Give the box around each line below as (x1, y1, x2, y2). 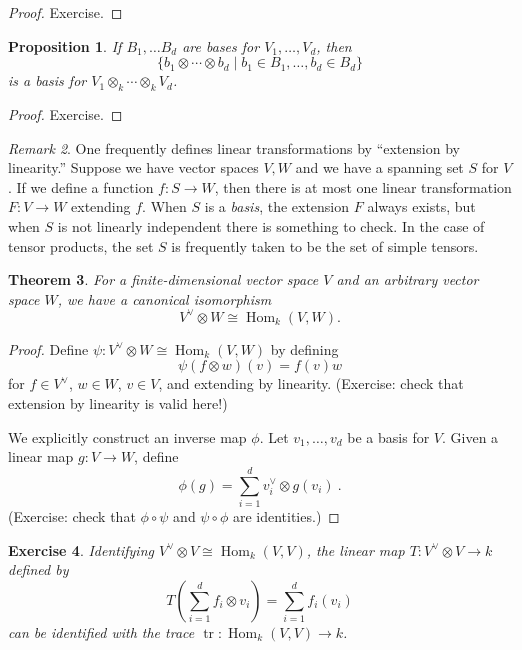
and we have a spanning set (295, 157, 464, 178)
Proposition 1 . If (8, 35, 122, 56)
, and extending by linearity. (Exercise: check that (158, 373, 464, 394)
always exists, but (367, 196, 476, 217)
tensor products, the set (8, 235, 154, 256)
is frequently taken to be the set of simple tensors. (171, 235, 479, 256)
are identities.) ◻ (232, 505, 340, 526)
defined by (8, 559, 69, 580)
